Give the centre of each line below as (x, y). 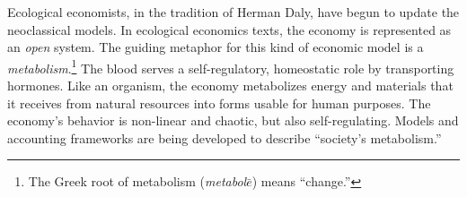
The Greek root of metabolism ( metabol (137, 181)
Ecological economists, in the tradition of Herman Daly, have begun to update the (233, 12)
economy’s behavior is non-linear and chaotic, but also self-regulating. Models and (233, 120)
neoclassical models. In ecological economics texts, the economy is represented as (229, 29)
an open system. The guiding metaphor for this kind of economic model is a (216, 47)
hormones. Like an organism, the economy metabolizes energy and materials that (230, 86)
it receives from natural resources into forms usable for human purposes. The (219, 103)
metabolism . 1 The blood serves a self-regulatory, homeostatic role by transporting (231, 66)
